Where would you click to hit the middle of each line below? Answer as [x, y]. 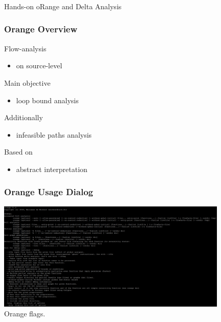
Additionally [24, 117]
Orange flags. [25, 314]
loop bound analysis [47, 100]
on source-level [39, 65]
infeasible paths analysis [54, 134]
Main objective [27, 82]
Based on [18, 152]
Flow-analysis [25, 48]
